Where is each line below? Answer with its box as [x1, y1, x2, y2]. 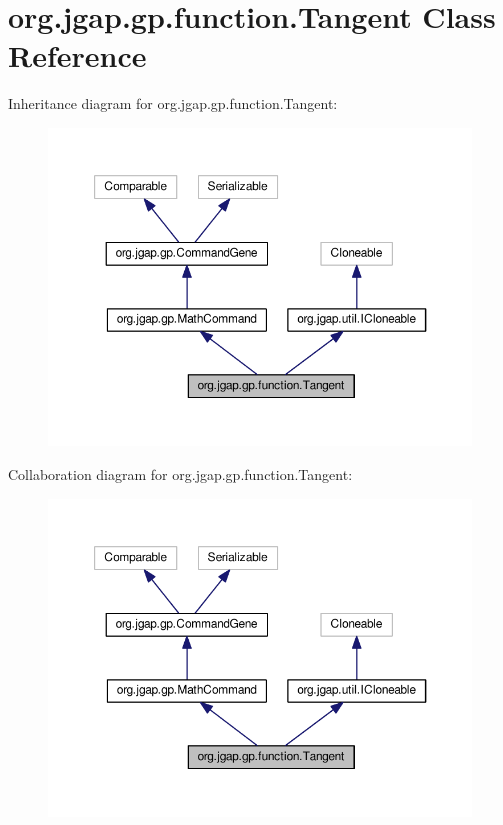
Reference [8, 35, 147, 76]
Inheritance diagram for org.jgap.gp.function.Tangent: [8, 93, 338, 114]
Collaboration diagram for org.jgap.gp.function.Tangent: [8, 464, 353, 485]
